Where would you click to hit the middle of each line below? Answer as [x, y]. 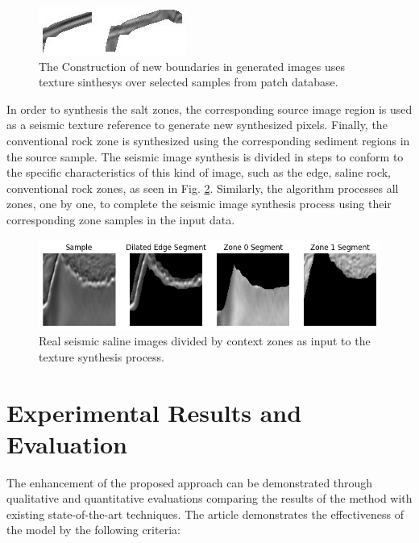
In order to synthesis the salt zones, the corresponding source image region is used [209, 109]
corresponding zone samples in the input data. [121, 219]
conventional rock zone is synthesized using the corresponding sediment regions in [208, 140]
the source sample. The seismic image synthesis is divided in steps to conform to [205, 156]
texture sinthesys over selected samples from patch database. [189, 82]
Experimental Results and [154, 412]
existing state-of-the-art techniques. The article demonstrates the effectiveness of [205, 514]
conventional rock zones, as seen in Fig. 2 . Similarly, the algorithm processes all [203, 188]
